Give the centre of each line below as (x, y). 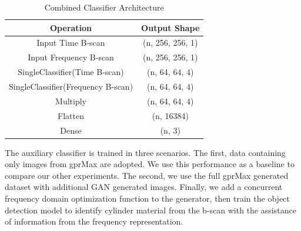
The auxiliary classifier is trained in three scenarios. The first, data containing (145, 152)
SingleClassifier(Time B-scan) (71, 72)
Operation (71, 27)
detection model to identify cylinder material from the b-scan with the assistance (150, 210)
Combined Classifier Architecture (104, 7)
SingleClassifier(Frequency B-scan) (71, 86)
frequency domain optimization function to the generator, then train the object (147, 198)
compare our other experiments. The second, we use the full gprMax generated (147, 175)
